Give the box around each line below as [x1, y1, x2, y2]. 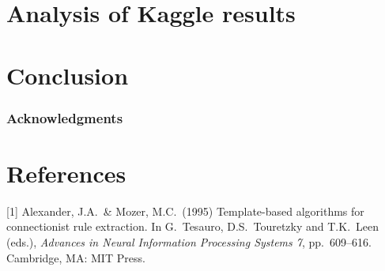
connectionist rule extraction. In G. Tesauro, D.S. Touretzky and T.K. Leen [6, 218, 379, 235]
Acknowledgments [6, 107, 123, 127]
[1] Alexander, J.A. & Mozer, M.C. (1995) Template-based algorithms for [6, 202, 364, 219]
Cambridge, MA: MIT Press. [6, 249, 145, 265]
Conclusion [6, 58, 129, 91]
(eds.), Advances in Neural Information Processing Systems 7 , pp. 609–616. [6, 233, 372, 250]
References [6, 156, 126, 189]
